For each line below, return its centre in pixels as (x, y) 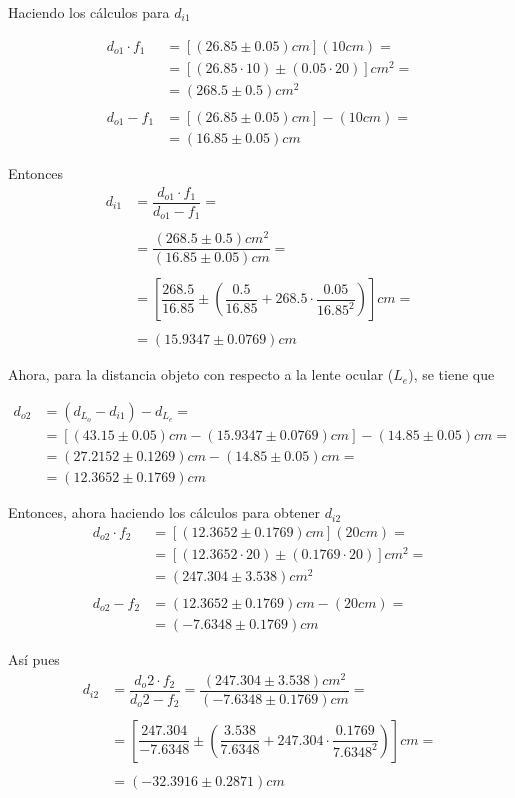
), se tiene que (451, 374)
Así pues (34, 659)
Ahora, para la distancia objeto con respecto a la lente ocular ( (201, 374)
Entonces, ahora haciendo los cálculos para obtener (164, 512)
